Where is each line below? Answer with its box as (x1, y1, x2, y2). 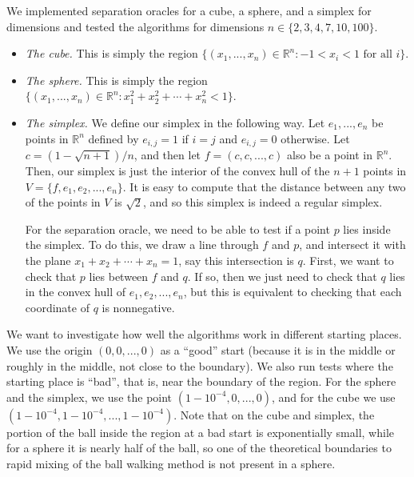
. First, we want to (302, 251, 394, 268)
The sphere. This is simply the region (25, 71, 208, 88)
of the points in (25, 194, 101, 210)
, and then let (133, 146, 201, 163)
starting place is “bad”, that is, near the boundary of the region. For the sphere (6, 373, 396, 390)
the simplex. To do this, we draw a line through (25, 236, 259, 253)
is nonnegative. (102, 299, 175, 315)
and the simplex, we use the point (6, 388, 173, 405)
